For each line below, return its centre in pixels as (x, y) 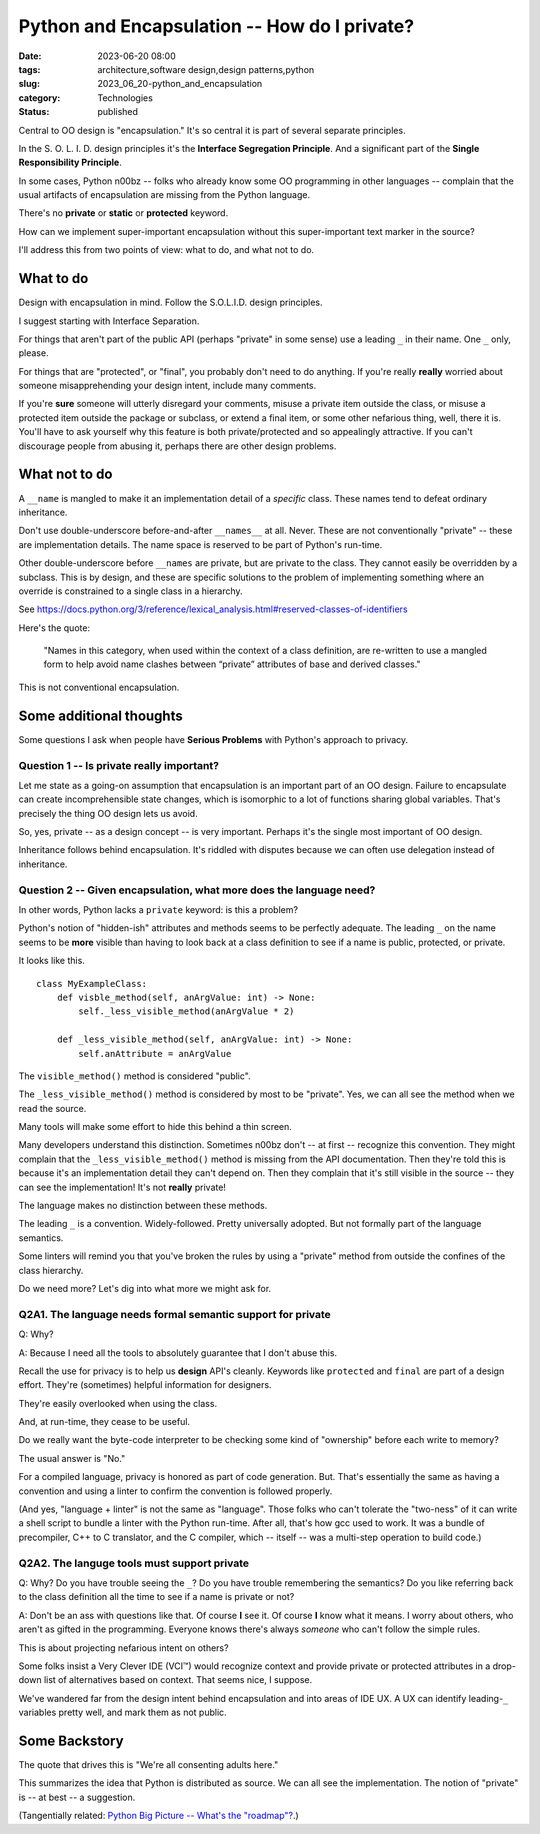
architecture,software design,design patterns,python (206, 69)
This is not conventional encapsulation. (99, 687)
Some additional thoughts (101, 715)
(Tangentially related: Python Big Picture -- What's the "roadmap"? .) (158, 1816)
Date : (30, 56)
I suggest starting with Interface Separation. (109, 321)
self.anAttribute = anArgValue (155, 1053)
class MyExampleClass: (92, 983)
